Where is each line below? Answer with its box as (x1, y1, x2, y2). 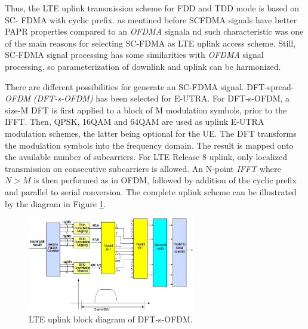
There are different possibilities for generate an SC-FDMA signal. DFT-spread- (5, 80, 294, 93)
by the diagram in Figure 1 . (5, 197, 106, 210)
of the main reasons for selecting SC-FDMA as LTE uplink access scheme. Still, (5, 36, 296, 49)
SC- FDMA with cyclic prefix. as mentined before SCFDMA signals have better (5, 13, 297, 26)
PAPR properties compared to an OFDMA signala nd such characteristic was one (5, 25, 304, 38)
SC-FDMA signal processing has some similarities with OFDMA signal (5, 48, 264, 61)
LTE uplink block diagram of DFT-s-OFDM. (29, 313, 193, 325)
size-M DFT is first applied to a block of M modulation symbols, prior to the (5, 103, 287, 116)
